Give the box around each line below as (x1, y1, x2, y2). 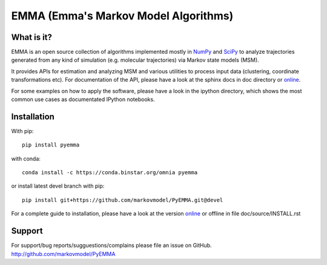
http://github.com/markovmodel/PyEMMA (11, 250, 116, 257)
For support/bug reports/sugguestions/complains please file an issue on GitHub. (11, 242, 212, 249)
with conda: (11, 155, 41, 162)
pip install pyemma (22, 142, 80, 148)
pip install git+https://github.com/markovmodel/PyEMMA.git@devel (22, 197, 223, 203)
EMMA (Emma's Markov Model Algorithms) (11, 9, 234, 22)
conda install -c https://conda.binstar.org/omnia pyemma (22, 169, 198, 176)
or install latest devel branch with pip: (11, 182, 105, 190)
